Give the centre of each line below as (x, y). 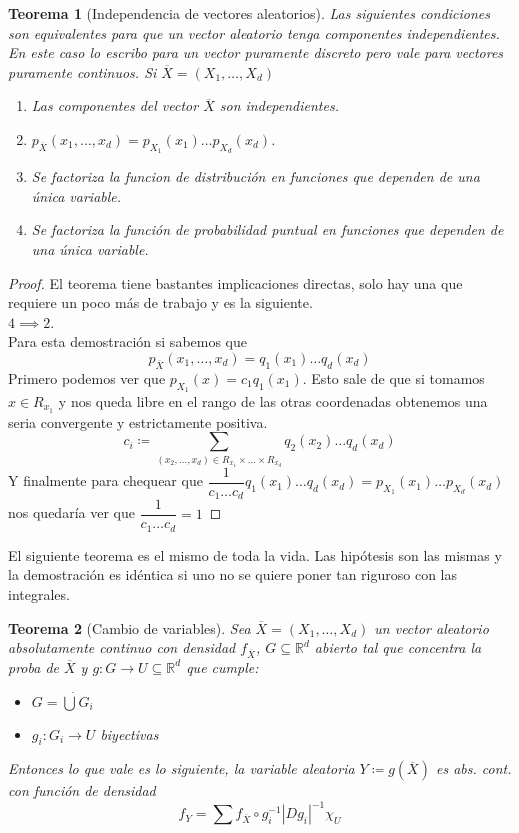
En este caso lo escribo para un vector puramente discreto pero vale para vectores (256, 52)
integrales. (39, 593)
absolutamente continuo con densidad (122, 647)
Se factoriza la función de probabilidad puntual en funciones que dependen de (267, 229)
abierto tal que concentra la (398, 647)
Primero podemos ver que (87, 377)
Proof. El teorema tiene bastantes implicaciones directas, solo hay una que (235, 282)
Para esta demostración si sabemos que (128, 341)
